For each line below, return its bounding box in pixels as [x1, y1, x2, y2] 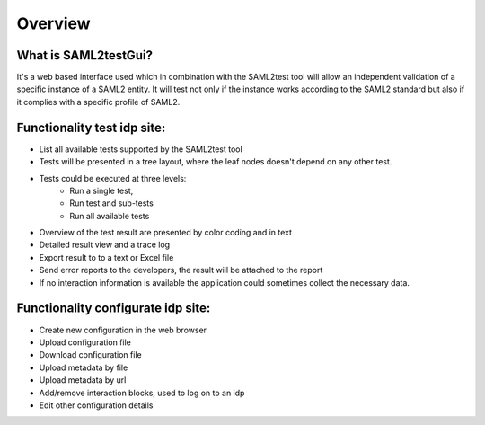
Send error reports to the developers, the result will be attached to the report [39, 265, 323, 276]
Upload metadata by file [39, 362, 128, 373]
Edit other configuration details [39, 400, 154, 411]
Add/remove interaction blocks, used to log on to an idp [39, 387, 245, 398]
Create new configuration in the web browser [39, 324, 207, 335]
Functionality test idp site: [16, 120, 166, 135]
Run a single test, [69, 185, 134, 196]
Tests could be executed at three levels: [39, 173, 187, 183]
